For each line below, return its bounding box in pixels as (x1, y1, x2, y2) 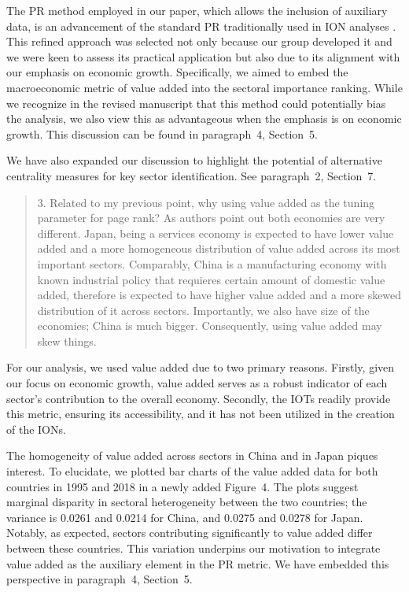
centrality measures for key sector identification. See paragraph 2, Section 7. (6, 167, 377, 183)
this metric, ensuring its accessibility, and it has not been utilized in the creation (6, 405, 395, 422)
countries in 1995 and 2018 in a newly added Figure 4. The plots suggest (6, 478, 359, 494)
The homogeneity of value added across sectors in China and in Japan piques (6, 447, 378, 464)
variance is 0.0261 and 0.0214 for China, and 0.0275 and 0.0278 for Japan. (6, 509, 363, 525)
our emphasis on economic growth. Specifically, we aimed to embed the (6, 64, 348, 80)
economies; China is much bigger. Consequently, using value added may (37, 317, 382, 334)
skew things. (37, 332, 97, 349)
